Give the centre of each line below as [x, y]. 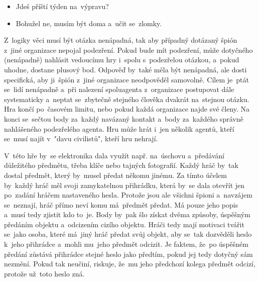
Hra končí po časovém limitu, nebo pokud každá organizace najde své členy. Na [127, 109]
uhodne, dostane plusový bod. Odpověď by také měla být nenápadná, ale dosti [125, 69]
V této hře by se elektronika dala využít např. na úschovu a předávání [114, 155]
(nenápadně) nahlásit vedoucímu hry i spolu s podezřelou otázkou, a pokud [122, 60]
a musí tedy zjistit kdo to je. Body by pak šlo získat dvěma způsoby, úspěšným [127, 214]
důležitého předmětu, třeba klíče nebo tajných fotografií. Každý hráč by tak [121, 165]
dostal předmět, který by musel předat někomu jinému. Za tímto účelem [115, 175]
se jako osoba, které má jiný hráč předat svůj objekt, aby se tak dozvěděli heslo [128, 234]
